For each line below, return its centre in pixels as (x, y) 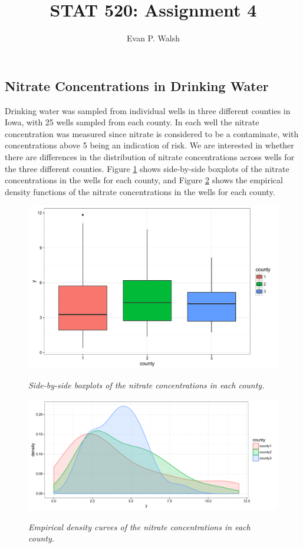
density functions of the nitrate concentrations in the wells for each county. (140, 191)
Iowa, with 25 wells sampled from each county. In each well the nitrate (132, 122)
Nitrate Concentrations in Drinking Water (137, 85)
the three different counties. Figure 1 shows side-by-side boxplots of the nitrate (147, 168)
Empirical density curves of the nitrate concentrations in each (139, 526)
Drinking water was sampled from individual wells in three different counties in (148, 110)
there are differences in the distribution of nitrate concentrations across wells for (150, 156)
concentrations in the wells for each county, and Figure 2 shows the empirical (144, 180)
